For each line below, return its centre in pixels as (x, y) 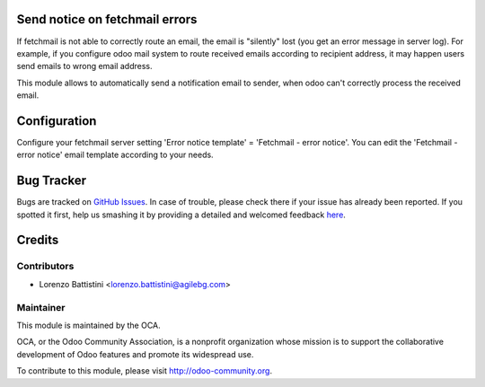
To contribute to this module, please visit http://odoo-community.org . (145, 371)
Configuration (57, 121)
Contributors (45, 267)
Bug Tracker (52, 181)
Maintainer (41, 307)
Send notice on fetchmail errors (107, 19)
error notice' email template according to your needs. (115, 155)
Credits (38, 240)
